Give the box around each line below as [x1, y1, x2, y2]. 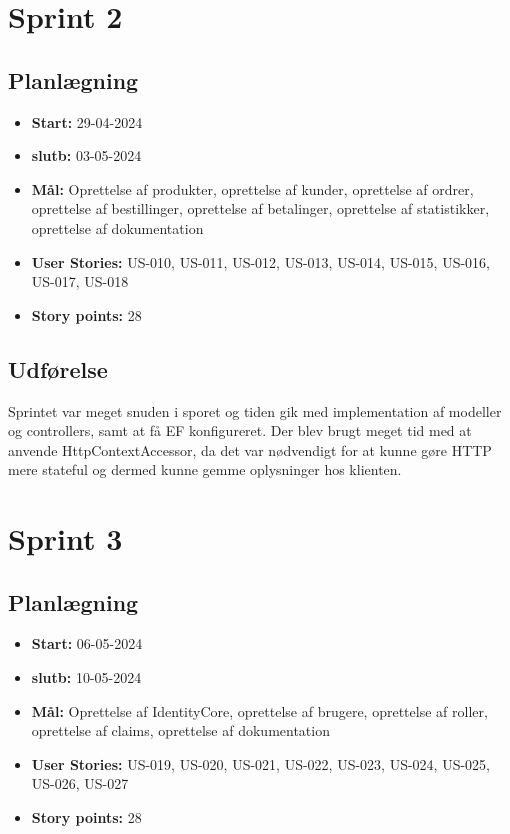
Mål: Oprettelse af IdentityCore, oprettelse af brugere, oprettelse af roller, [31, 700, 488, 721]
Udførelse [8, 353, 108, 384]
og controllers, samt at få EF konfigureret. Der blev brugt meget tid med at [8, 420, 472, 441]
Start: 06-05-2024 [31, 633, 143, 654]
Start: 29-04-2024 [31, 111, 143, 132]
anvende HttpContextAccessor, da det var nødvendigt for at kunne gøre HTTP [8, 439, 492, 460]
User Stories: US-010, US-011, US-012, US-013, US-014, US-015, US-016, [31, 251, 490, 272]
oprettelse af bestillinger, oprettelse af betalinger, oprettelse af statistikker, [31, 198, 490, 219]
